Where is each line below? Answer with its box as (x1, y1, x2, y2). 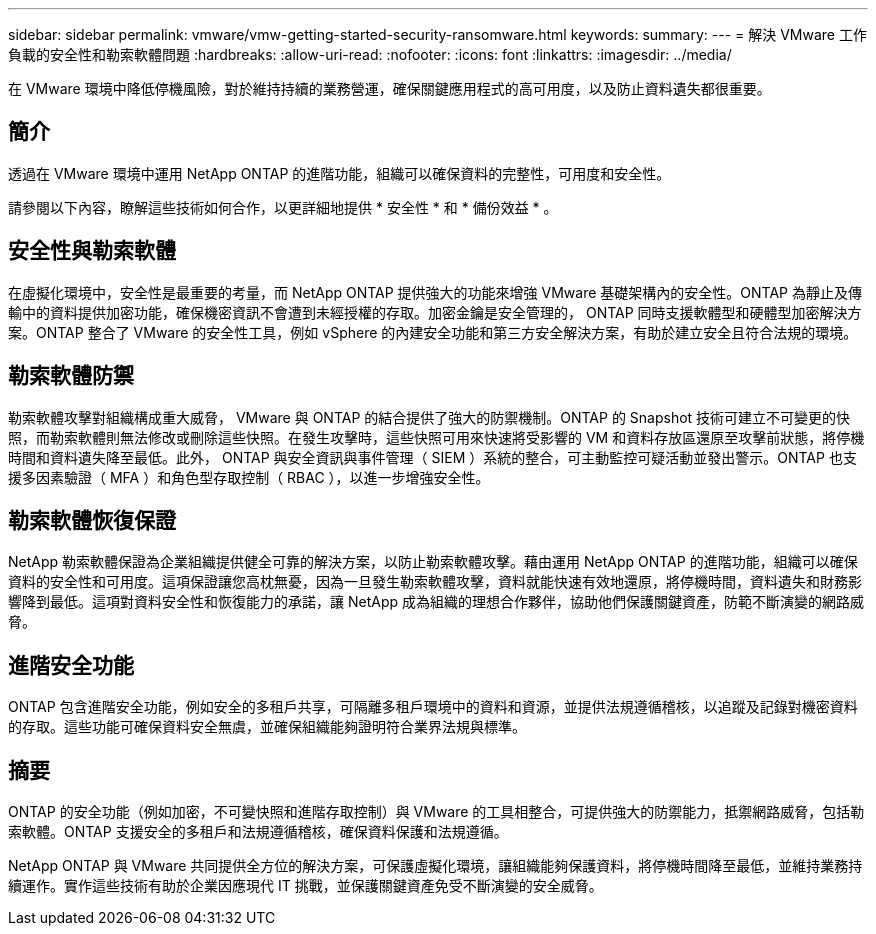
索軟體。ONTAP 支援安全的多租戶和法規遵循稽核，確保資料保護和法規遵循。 (8, 823, 508, 841)
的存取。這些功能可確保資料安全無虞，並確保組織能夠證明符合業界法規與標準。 (8, 718, 526, 736)
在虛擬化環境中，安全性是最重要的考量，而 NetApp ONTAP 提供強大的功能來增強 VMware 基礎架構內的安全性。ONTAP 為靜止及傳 (8, 283, 862, 301)
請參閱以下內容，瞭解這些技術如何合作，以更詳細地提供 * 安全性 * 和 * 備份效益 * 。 (8, 198, 558, 216)
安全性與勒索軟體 (8, 238, 176, 264)
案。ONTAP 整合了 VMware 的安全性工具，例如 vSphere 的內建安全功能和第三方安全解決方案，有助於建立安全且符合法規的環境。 (8, 323, 858, 341)
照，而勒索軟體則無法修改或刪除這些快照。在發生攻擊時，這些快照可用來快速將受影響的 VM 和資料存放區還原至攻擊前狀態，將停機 (8, 428, 865, 446)
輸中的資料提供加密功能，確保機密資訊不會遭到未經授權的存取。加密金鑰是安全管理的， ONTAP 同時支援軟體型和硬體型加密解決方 (8, 303, 862, 321)
